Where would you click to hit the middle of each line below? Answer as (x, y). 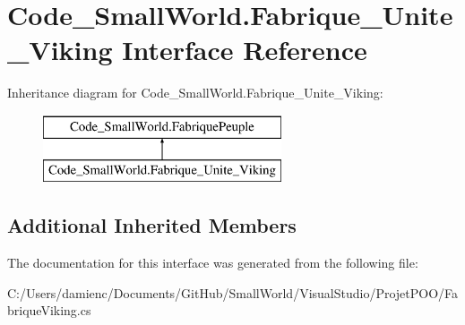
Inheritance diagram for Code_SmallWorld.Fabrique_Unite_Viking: (195, 93)
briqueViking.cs (49, 310)
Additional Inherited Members (152, 225)
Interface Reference (245, 50)
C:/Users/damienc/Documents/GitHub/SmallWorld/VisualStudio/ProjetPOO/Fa (233, 292)
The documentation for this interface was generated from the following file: (213, 263)
